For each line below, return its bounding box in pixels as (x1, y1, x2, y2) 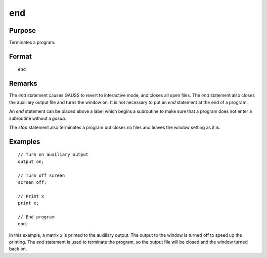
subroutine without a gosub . (9, 115, 67, 121)
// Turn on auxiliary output (18, 152, 89, 157)
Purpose (9, 26, 36, 35)
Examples (9, 137, 41, 146)
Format (9, 52, 32, 60)
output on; (18, 158, 44, 164)
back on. (9, 246, 27, 252)
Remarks (9, 79, 38, 88)
